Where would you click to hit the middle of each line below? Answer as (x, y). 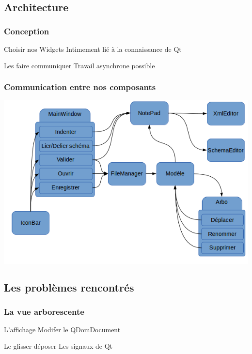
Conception (27, 31)
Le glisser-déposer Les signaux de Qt (58, 346)
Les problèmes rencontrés (69, 287)
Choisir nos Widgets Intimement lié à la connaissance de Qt (93, 49)
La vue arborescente (44, 311)
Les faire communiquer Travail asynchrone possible (79, 65)
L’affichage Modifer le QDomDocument (62, 329)
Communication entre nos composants (80, 87)
